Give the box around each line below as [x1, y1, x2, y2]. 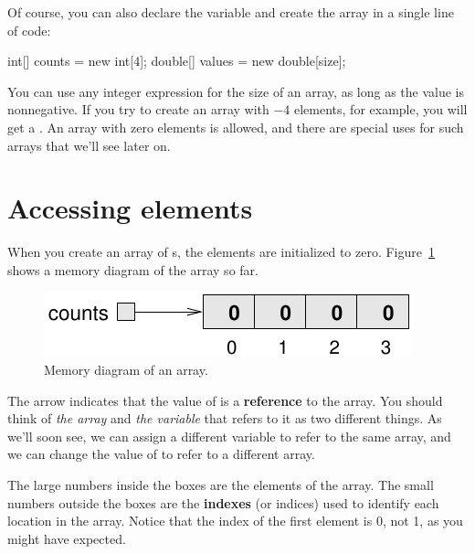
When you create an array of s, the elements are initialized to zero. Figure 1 [7, 242, 435, 261]
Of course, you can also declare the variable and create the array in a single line [7, 3, 454, 21]
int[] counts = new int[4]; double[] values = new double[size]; [7, 51, 346, 70]
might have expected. [7, 528, 126, 548]
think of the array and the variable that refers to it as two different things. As [7, 409, 442, 428]
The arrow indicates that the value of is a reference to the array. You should [7, 390, 443, 410]
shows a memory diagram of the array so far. [7, 260, 259, 279]
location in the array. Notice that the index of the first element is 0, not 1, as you [7, 511, 463, 530]
